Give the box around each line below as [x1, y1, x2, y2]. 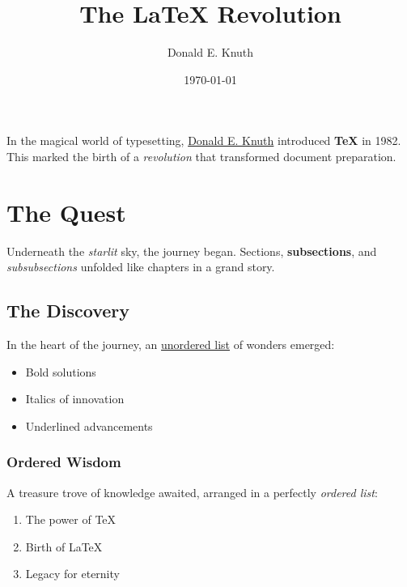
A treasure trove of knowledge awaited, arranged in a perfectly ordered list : [6, 483, 378, 500]
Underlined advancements [25, 417, 153, 434]
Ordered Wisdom [6, 452, 121, 472]
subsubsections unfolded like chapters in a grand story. [6, 258, 275, 275]
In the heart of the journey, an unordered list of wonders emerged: [6, 336, 335, 353]
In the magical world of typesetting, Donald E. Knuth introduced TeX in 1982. [6, 132, 401, 149]
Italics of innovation [25, 390, 125, 407]
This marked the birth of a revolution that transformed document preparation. [6, 147, 396, 164]
